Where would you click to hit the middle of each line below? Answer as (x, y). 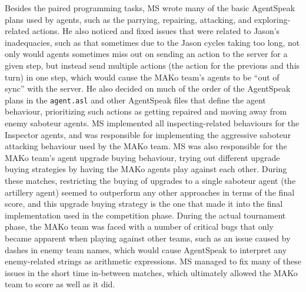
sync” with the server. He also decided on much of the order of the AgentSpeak (148, 88)
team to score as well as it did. (60, 284)
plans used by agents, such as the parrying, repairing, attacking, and (128, 19)
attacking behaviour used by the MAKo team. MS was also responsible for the (146, 146)
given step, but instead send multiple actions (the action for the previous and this (152, 65)
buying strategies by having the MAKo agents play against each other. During (146, 169)
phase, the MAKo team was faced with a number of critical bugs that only (139, 226)
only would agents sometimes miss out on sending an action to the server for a (146, 54)
